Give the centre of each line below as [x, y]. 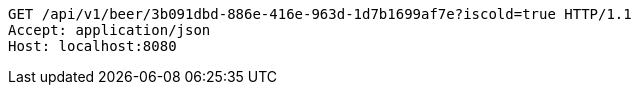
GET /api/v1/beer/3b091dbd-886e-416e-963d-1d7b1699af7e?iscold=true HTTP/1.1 [320, 14]
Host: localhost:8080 [92, 46]
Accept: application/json [109, 30]
